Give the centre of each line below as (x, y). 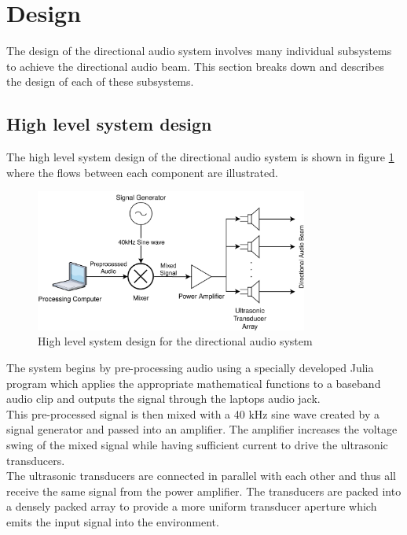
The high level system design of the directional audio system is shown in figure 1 (200, 157)
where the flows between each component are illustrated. (142, 172)
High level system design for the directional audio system (175, 341)
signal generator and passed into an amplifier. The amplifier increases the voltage (202, 429)
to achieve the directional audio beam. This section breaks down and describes (195, 66)
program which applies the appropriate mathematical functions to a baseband (194, 383)
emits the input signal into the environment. (113, 521)
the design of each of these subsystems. (100, 81)
